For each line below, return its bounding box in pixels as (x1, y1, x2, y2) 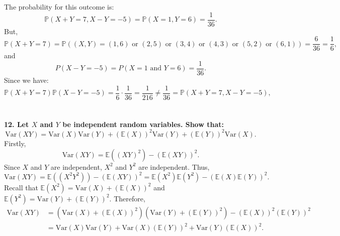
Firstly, (4, 138, 26, 148)
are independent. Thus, (138, 161, 210, 172)
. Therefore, (109, 193, 145, 203)
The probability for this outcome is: (4, 2, 114, 12)
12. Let (4, 119, 29, 129)
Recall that (4, 182, 38, 192)
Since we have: (4, 74, 49, 85)
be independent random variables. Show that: (62, 119, 224, 129)
